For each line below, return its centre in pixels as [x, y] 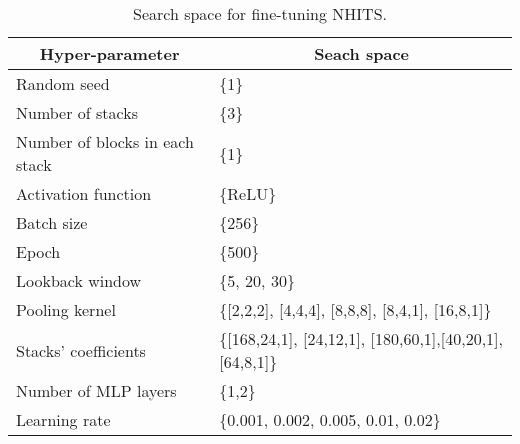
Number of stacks [77, 112]
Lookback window [79, 280]
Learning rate [63, 419]
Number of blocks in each [105, 141]
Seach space [361, 53]
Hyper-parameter [109, 53]
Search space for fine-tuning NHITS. [260, 13]
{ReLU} [248, 193]
